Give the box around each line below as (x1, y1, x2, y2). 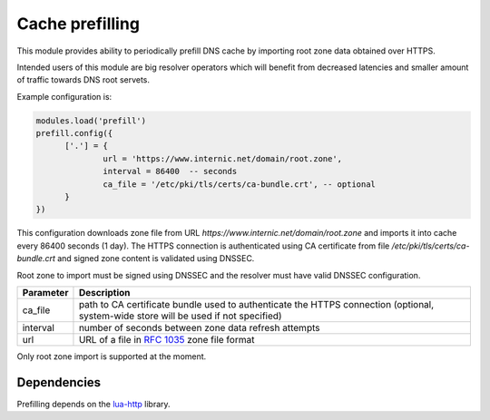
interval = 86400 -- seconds (103, 166, 238, 177)
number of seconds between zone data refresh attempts (78, 321, 320, 334)
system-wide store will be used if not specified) (78, 309, 282, 322)
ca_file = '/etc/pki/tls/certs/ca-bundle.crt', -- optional (103, 179, 377, 190)
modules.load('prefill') (35, 115, 147, 126)
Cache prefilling (16, 14, 141, 34)
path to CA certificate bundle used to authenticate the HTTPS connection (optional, (78, 298, 435, 310)
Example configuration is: (16, 91, 113, 102)
